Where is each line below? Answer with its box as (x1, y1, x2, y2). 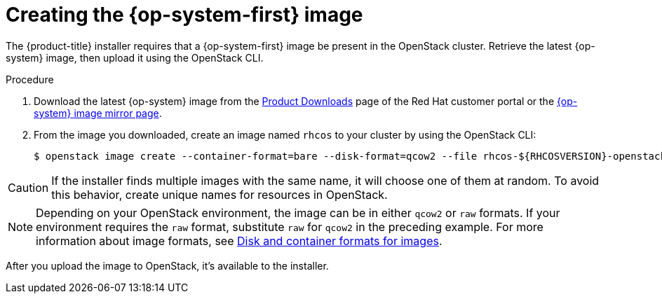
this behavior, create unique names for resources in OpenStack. (51, 187, 388, 202)
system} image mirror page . (34, 106, 162, 119)
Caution (8, 180, 49, 195)
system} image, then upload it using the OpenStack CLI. (6, 51, 264, 64)
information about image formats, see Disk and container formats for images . (36, 233, 443, 248)
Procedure (6, 73, 54, 85)
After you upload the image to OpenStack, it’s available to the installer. (6, 259, 329, 272)
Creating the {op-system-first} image (6, 3, 363, 27)
